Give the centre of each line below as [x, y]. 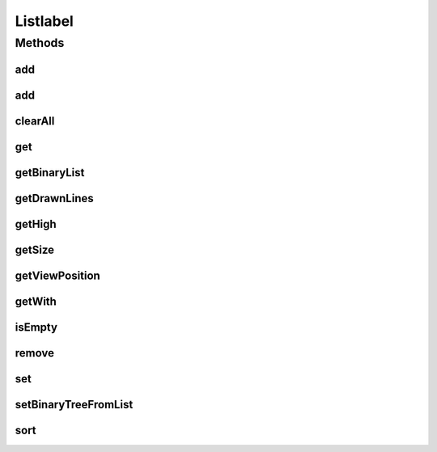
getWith [36, 301]
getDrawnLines [54, 198]
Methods [40, 43]
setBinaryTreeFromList [74, 404]
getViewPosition [57, 275]
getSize [35, 249]
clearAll [35, 121]
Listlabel [45, 21]
